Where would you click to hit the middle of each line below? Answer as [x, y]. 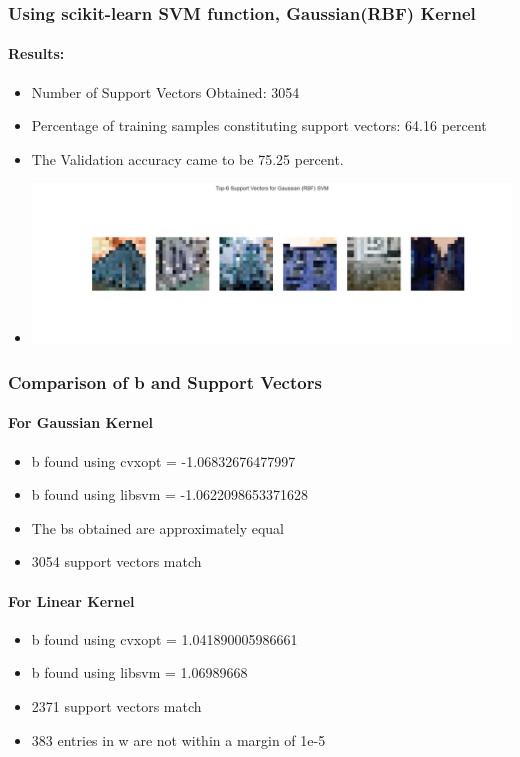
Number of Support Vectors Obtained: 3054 [165, 91]
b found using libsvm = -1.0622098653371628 [170, 494]
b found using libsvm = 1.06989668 [139, 672]
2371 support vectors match [116, 705]
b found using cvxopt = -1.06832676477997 [163, 460]
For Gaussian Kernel [80, 422]
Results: [36, 53]
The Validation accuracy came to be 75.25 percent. [187, 158]
